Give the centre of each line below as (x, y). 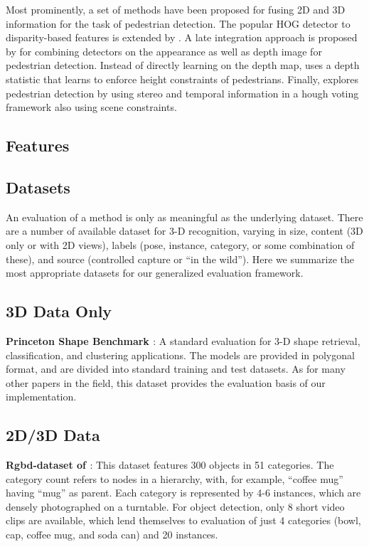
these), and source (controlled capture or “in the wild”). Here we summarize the (180, 259)
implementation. (41, 397)
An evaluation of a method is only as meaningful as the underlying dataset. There (184, 217)
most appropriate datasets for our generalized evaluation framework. (155, 273)
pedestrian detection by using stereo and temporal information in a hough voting (182, 93)
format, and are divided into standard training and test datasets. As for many (176, 369)
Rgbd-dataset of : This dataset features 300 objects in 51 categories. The (170, 465)
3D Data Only (59, 311)
